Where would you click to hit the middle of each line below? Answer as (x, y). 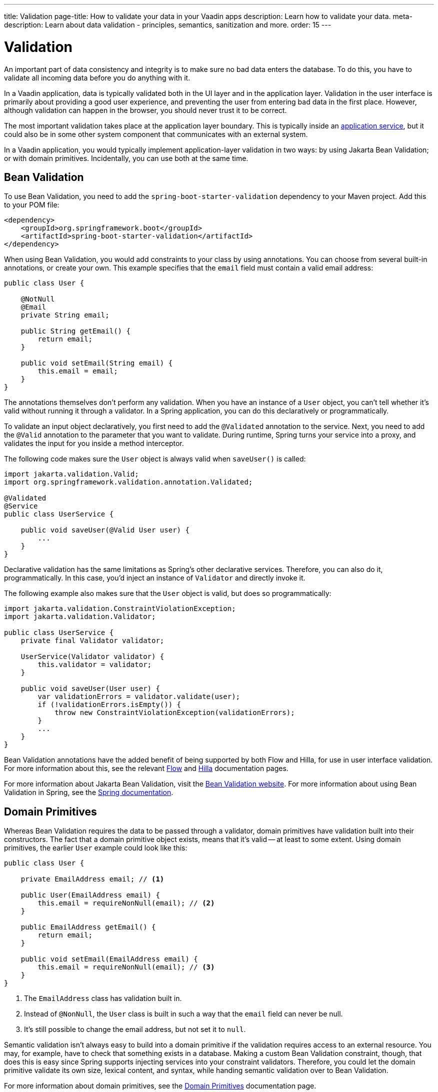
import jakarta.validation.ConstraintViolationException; (120, 609)
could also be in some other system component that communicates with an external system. (156, 134)
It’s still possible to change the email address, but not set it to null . (135, 1029)
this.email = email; (78, 371)
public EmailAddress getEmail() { (88, 927)
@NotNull (38, 299)
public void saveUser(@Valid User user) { (105, 530)
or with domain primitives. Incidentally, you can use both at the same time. (126, 158)
